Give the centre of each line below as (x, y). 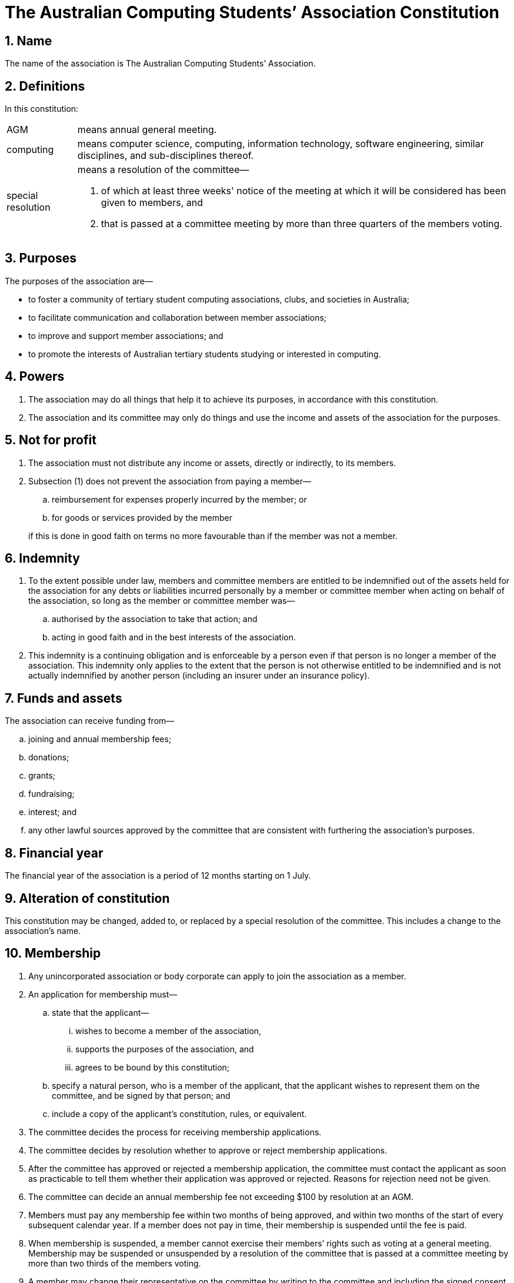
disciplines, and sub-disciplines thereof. (166, 156)
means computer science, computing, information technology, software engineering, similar (281, 144)
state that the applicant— (101, 1012)
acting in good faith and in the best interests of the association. (174, 637)
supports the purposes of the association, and (165, 1049)
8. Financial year (54, 853)
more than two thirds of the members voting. (115, 1263)
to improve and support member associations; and (126, 335)
